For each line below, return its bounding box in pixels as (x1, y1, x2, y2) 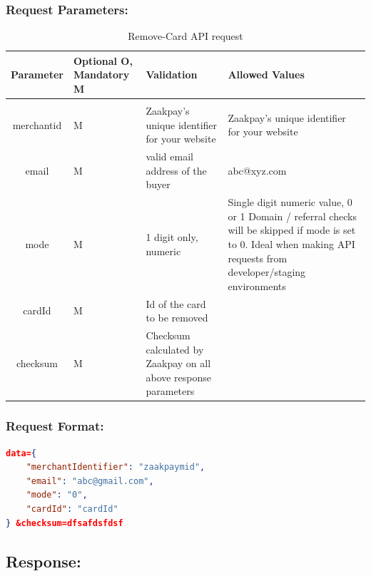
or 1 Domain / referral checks (228, 208, 357, 223)
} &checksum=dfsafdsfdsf (6, 518, 123, 528)
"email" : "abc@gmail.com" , (26, 475, 154, 486)
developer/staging (228, 264, 306, 279)
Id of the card (146, 296, 206, 311)
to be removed (146, 310, 208, 325)
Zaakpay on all (146, 356, 211, 371)
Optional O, (73, 53, 133, 68)
